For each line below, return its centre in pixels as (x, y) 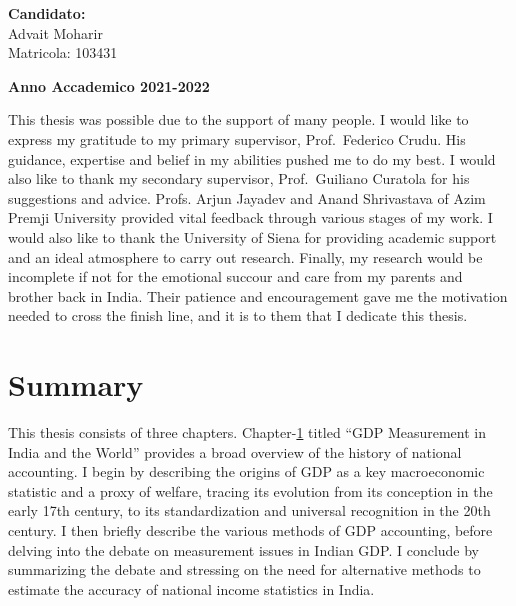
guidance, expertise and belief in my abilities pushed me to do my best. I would (252, 158)
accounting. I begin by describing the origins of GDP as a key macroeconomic (246, 471)
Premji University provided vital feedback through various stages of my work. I (250, 217)
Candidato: (47, 13)
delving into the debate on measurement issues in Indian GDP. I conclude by (244, 549)
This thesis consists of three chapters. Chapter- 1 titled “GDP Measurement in (247, 432)
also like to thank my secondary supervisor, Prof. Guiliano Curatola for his (239, 178)
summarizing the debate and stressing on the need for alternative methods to (244, 569)
